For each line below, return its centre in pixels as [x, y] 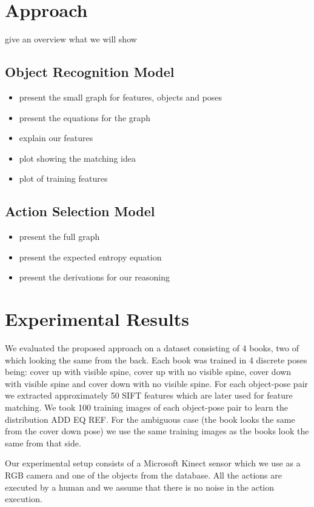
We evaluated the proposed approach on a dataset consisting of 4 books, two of [152, 348]
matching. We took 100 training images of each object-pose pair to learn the [146, 407]
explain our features [56, 138]
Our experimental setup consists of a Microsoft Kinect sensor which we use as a [153, 463]
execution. [24, 499]
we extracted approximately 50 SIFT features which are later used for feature [149, 395]
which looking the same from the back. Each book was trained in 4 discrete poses [156, 360]
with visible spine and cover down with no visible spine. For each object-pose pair [157, 383]
